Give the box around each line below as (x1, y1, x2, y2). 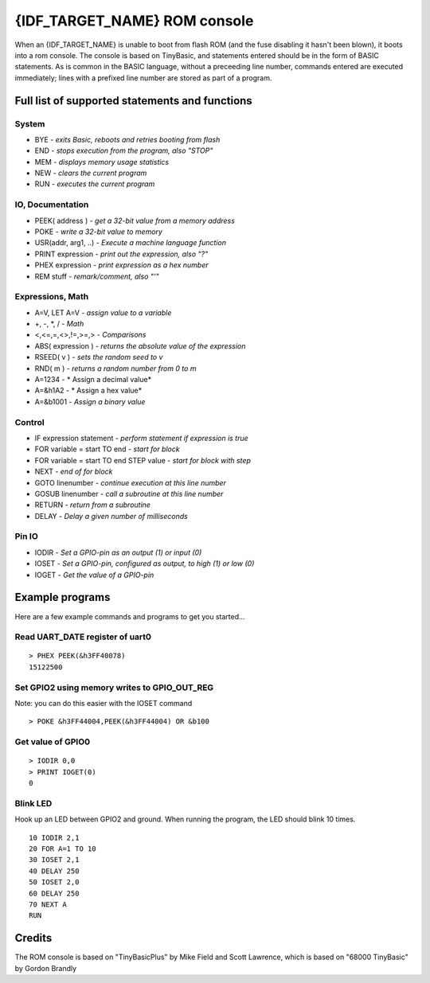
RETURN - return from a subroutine (34, 500, 151, 509)
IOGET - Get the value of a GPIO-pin (34, 570, 154, 579)
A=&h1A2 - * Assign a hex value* (34, 386, 143, 396)
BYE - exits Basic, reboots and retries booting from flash (34, 135, 221, 144)
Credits (14, 931, 53, 945)
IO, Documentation (14, 199, 89, 210)
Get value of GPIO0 (14, 736, 91, 747)
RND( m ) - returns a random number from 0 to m (34, 363, 197, 373)
